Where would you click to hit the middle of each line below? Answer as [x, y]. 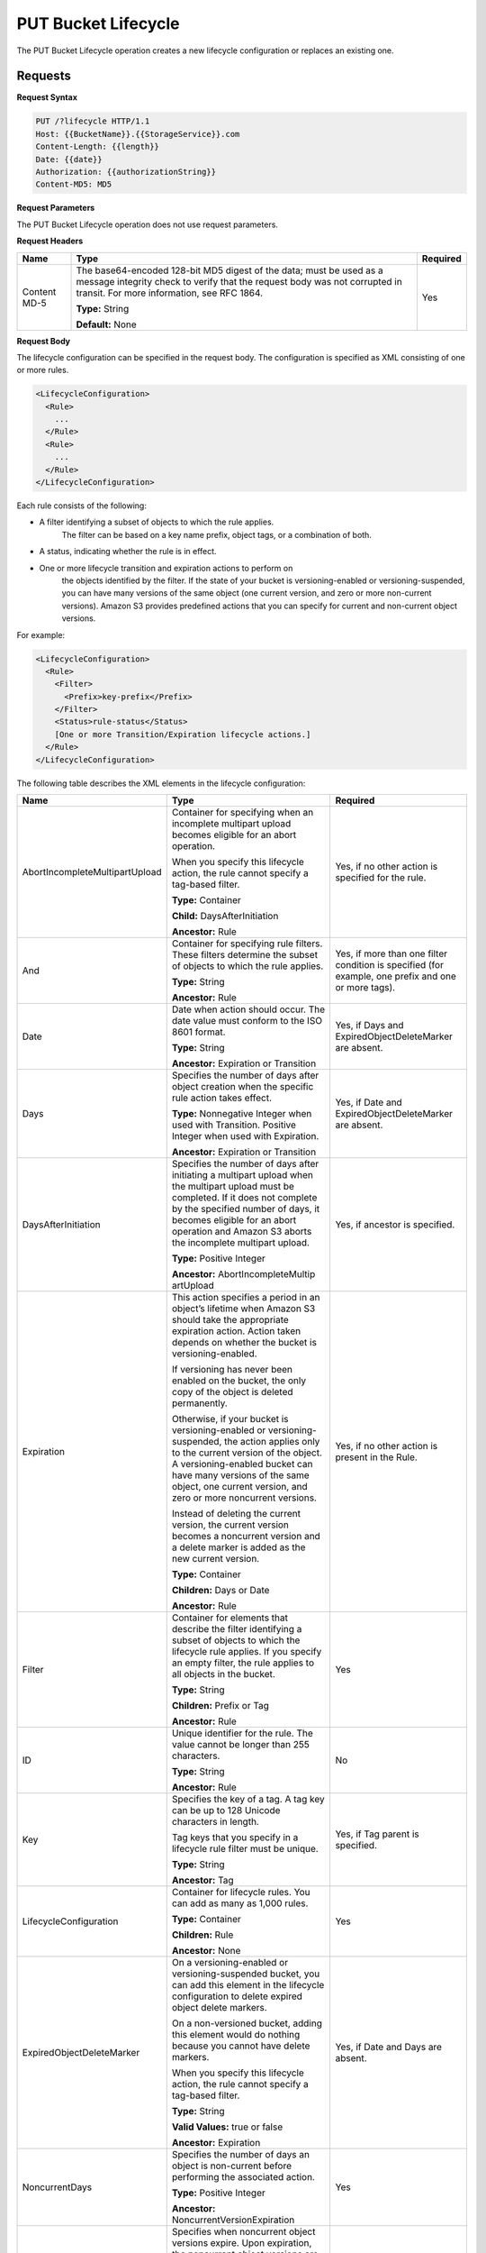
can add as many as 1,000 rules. [240, 1903]
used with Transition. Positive [234, 1125]
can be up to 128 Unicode [226, 1811]
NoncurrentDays [57, 2187]
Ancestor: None [206, 1951]
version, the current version [230, 1525]
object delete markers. [219, 2008]
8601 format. [198, 1032]
